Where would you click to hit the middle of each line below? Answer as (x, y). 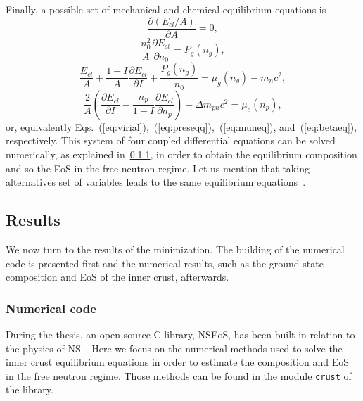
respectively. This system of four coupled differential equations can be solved (171, 140)
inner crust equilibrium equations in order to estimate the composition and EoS (178, 362)
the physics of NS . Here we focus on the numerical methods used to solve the (174, 348)
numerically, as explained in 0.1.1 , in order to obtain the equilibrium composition (181, 154)
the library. (30, 389)
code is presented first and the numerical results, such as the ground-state (165, 263)
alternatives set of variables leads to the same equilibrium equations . (156, 182)
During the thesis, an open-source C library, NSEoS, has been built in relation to (180, 335)
